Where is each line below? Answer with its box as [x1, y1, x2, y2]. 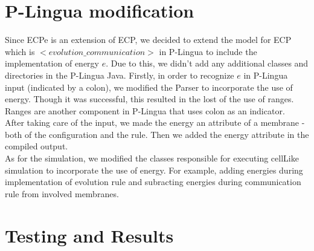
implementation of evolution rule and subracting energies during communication [5, 175, 301, 188]
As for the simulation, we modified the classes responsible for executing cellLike [5, 152, 299, 165]
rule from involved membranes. [5, 187, 119, 200]
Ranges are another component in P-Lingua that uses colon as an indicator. [5, 104, 285, 117]
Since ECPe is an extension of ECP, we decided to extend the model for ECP [5, 33, 292, 46]
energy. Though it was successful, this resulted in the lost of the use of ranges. [5, 93, 294, 105]
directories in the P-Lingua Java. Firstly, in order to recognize [5, 68, 234, 81]
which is [5, 45, 35, 57]
